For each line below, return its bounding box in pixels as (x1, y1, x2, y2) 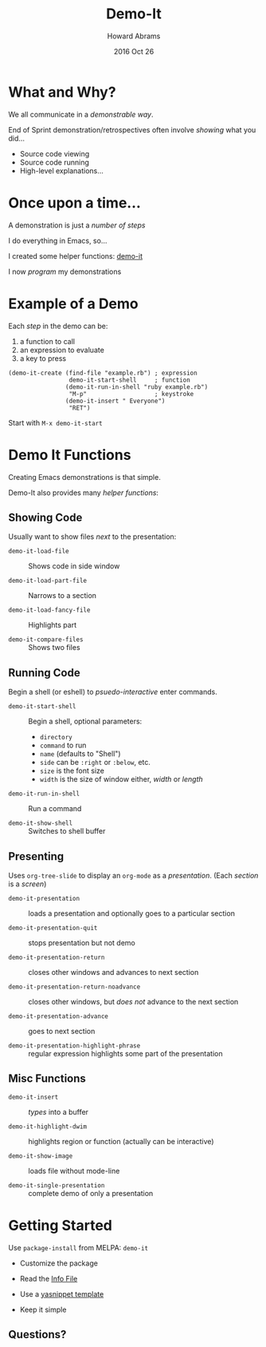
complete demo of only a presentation (28, 1188, 154, 1198)
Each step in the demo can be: (8, 321, 108, 331)
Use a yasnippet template (19, 1289, 104, 1298)
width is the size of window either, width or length (39, 775, 203, 784)
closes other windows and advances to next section (28, 967, 199, 977)
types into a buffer (28, 1107, 89, 1116)
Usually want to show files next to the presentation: (8, 532, 177, 541)
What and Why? (8, 83, 117, 101)
